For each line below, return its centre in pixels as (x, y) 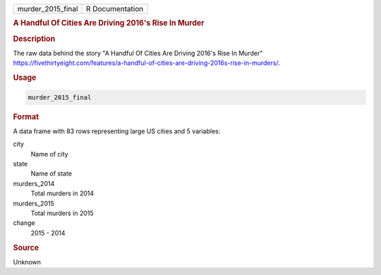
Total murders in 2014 (62, 193)
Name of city (49, 154)
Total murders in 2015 (62, 213)
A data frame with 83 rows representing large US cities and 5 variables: (117, 131)
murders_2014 (34, 183)
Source (26, 248)
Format (26, 116)
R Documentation (115, 9)
